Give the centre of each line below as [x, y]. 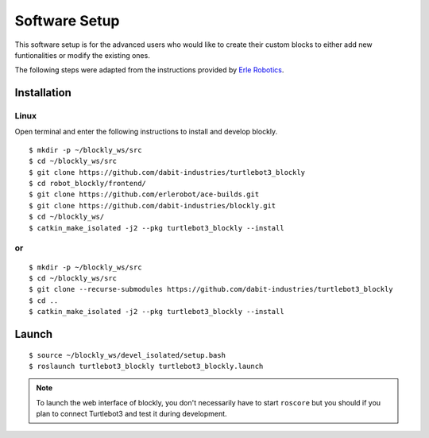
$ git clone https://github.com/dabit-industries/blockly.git [153, 205]
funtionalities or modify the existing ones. [82, 55]
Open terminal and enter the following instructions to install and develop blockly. [146, 132]
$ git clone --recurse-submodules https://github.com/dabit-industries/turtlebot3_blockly [211, 289]
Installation [43, 93]
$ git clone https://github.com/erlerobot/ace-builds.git [144, 194]
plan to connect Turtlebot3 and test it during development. [131, 414]
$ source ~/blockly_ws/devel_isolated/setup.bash [128, 355]
